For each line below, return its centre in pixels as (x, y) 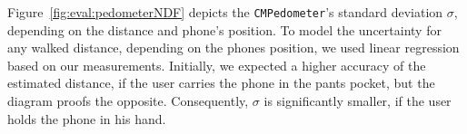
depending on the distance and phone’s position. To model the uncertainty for (224, 29)
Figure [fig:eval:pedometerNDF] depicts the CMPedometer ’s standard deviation (225, 12)
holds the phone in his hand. (87, 118)
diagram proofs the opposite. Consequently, (128, 101)
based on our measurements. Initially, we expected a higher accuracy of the (217, 65)
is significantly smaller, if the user (358, 101)
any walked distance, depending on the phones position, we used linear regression (233, 48)
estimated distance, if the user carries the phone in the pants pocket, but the (221, 83)
